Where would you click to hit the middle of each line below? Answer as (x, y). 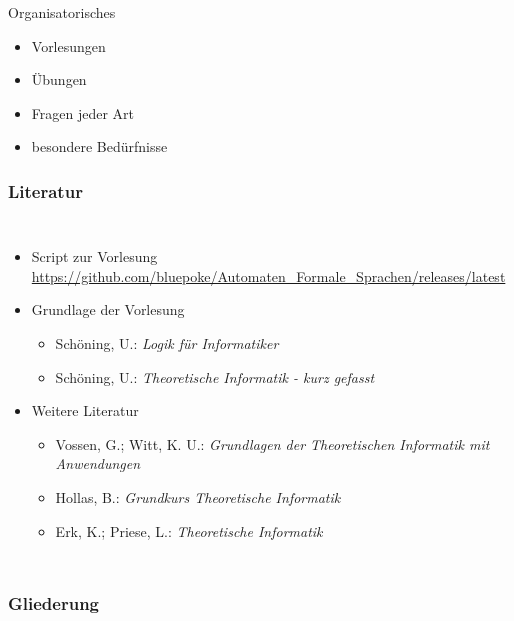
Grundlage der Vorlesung (108, 309)
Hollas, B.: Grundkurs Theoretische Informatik (198, 496)
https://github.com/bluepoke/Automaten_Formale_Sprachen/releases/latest (268, 275)
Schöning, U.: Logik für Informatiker (167, 342)
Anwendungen (98, 463)
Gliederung (53, 603)
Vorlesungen (68, 45)
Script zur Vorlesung (94, 256)
